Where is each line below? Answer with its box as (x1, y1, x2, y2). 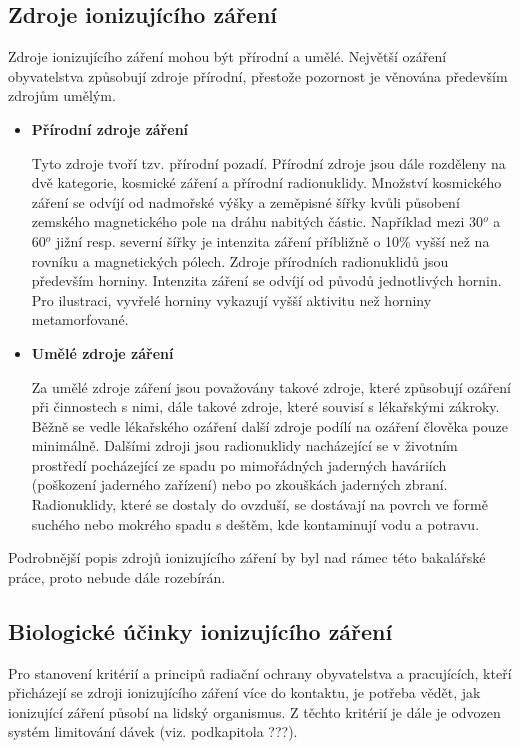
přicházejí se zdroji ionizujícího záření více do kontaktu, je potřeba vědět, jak (8, 682, 481, 703)
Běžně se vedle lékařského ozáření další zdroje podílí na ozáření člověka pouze (31, 415, 508, 436)
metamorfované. (31, 309, 129, 330)
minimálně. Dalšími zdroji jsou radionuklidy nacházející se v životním (31, 435, 458, 456)
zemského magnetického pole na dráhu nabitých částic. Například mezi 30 (31, 211, 484, 232)
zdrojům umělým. (8, 85, 116, 106)
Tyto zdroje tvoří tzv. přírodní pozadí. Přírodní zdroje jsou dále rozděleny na (31, 152, 506, 173)
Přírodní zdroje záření (31, 118, 189, 139)
